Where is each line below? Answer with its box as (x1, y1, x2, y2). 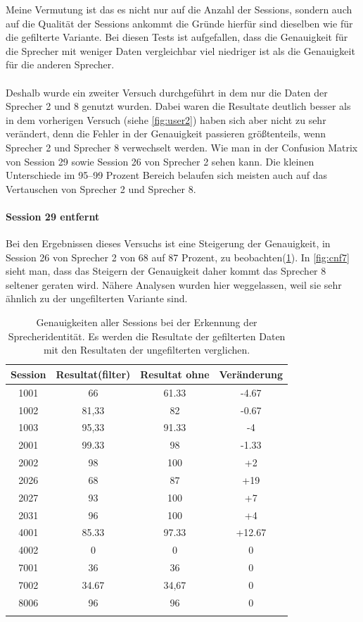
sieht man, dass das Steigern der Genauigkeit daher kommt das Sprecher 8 (6, 263, 326, 278)
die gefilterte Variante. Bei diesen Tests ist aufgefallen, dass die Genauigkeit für (6, 30, 348, 44)
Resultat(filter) (56, 366, 131, 381)
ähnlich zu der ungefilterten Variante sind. (6, 291, 188, 306)
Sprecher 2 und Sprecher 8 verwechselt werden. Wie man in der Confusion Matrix (6, 139, 358, 154)
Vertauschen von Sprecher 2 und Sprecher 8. (6, 181, 196, 196)
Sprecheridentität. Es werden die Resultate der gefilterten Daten (8, 328, 286, 343)
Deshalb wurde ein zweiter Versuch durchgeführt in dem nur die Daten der (6, 85, 328, 99)
